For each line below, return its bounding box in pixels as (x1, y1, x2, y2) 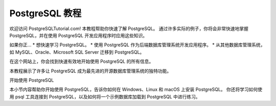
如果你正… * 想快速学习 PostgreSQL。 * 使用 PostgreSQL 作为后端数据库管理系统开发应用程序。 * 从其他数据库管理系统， (9, 42, 265, 48)
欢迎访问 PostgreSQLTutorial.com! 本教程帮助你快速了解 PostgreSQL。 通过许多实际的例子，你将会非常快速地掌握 (9, 25, 249, 32)
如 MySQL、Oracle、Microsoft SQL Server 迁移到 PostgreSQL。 (9, 49, 145, 55)
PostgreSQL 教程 (9, 8, 82, 19)
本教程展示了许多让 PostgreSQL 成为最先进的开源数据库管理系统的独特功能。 (9, 68, 172, 74)
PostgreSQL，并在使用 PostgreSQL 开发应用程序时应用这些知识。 (9, 32, 148, 38)
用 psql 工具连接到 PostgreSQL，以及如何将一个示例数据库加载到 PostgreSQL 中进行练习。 (9, 93, 200, 99)
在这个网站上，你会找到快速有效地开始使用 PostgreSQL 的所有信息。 (9, 59, 154, 65)
